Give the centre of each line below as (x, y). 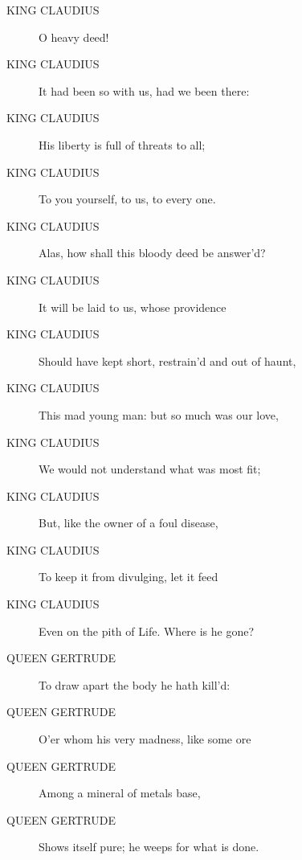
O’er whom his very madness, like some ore (145, 739)
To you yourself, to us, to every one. (127, 199)
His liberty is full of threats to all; (122, 144)
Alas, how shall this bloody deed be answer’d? (152, 253)
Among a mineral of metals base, (120, 793)
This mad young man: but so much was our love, (159, 414)
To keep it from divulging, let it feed (129, 577)
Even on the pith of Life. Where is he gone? (147, 631)
